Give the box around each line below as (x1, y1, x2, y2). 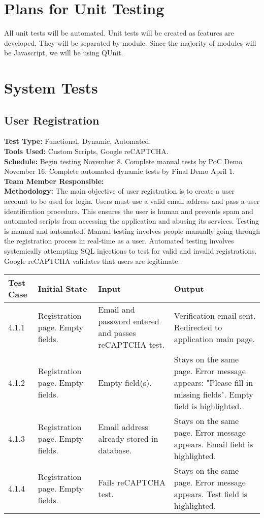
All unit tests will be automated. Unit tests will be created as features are (4, 27, 234, 38)
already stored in (98, 432, 158, 444)
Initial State (38, 282, 87, 294)
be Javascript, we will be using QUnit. (4, 47, 123, 58)
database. (98, 444, 132, 456)
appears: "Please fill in (174, 377, 253, 389)
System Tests (4, 77, 98, 98)
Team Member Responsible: (4, 175, 104, 186)
